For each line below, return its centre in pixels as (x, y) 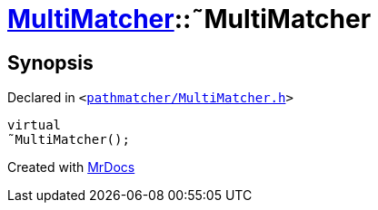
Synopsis (50, 62)
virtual (35, 125)
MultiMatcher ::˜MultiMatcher (189, 19)
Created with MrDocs (71, 167)
